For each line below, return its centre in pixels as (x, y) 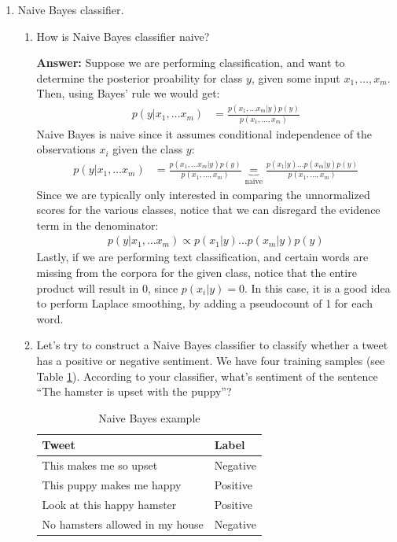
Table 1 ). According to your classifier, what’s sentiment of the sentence (207, 376)
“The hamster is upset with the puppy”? (134, 391)
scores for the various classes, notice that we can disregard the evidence (208, 210)
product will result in (88, 288)
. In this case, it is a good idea (317, 288)
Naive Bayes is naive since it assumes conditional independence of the (204, 133)
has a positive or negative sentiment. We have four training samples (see (211, 360)
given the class (148, 149)
